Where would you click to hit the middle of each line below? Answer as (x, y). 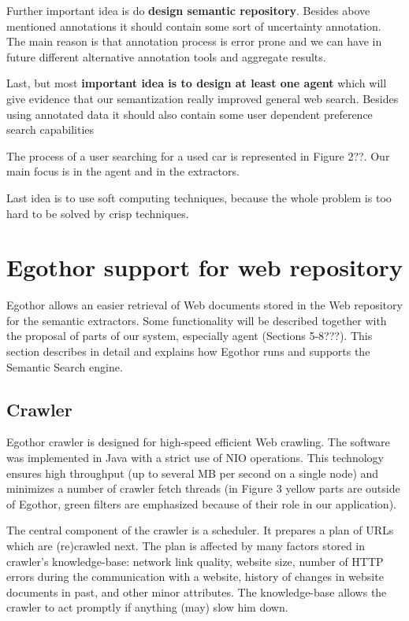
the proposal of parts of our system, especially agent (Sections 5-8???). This (190, 336)
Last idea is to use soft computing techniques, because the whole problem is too (199, 197)
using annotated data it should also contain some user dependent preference (190, 114)
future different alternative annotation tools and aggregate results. (166, 56)
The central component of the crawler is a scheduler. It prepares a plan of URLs (200, 530)
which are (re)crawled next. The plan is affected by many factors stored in (186, 545)
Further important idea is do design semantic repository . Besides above (188, 10)
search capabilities (50, 129)
